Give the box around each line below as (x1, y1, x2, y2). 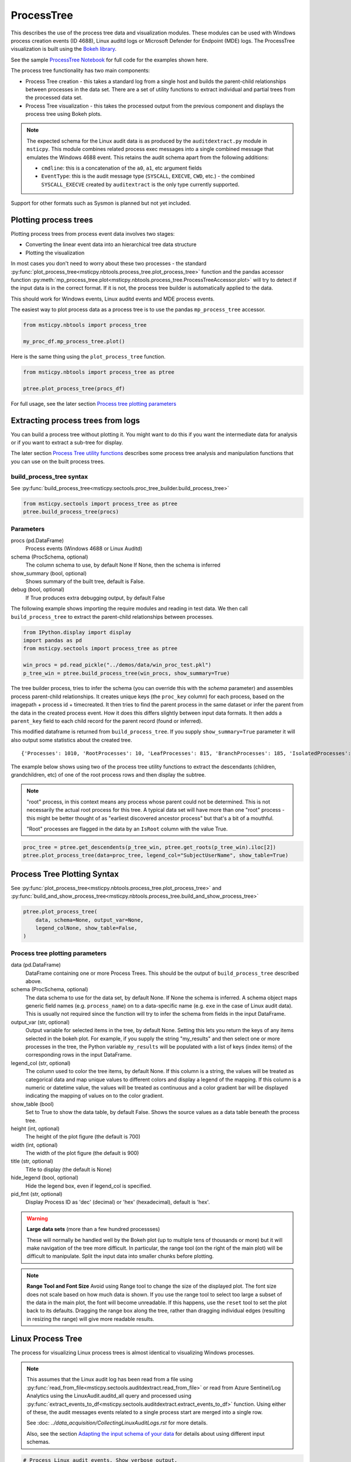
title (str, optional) (11, 1158, 54, 1165)
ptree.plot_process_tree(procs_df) (23, 385, 125, 392)
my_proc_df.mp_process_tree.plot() (23, 338, 125, 344)
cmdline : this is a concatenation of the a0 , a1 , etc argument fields (41, 164, 202, 172)
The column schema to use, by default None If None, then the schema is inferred (25, 561, 221, 568)
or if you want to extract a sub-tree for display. (11, 439, 123, 446)
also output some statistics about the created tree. (11, 736, 133, 743)
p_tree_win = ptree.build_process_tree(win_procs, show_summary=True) (23, 670, 230, 677)
